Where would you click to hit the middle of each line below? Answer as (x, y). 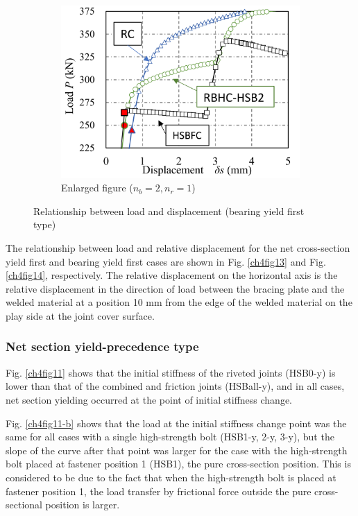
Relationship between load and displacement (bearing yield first (169, 210)
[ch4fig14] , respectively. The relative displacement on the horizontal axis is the (172, 275)
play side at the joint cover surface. (80, 315)
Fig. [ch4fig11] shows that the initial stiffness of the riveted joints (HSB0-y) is (171, 372)
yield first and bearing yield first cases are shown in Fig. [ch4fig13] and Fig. (166, 261)
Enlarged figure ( (97, 188)
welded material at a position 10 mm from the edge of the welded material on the (179, 302)
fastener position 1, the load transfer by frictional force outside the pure (159, 491)
